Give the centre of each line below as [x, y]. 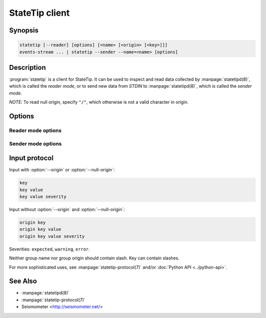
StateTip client [39, 13]
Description [28, 67]
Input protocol [31, 158]
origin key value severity [52, 236]
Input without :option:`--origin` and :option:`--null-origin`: [67, 210]
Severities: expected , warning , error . [50, 249]
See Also [23, 281]
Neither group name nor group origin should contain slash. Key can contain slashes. [94, 258]
